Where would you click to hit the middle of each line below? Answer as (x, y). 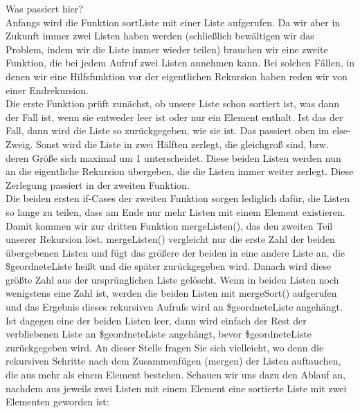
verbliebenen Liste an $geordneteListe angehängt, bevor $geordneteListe (159, 334)
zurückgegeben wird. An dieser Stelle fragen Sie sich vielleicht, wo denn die (165, 347)
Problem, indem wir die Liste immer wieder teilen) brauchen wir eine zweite (167, 49)
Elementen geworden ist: (57, 402)
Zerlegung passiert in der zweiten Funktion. (98, 184)
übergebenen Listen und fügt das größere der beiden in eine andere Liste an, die (175, 252)
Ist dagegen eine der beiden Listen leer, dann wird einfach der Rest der (156, 320)
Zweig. (19, 144)
